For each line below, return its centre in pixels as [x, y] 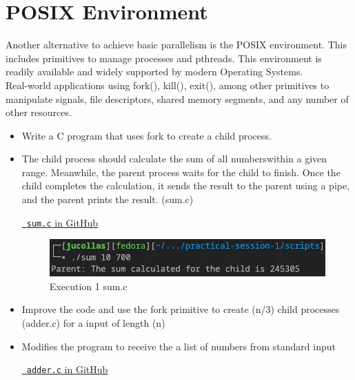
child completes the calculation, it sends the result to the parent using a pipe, [186, 186]
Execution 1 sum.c [88, 286]
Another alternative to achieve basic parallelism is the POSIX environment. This [176, 45]
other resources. [39, 112]
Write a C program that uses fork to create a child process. [146, 135]
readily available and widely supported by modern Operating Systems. [154, 72]
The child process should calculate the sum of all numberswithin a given [174, 159]
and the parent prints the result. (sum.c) [108, 199]
